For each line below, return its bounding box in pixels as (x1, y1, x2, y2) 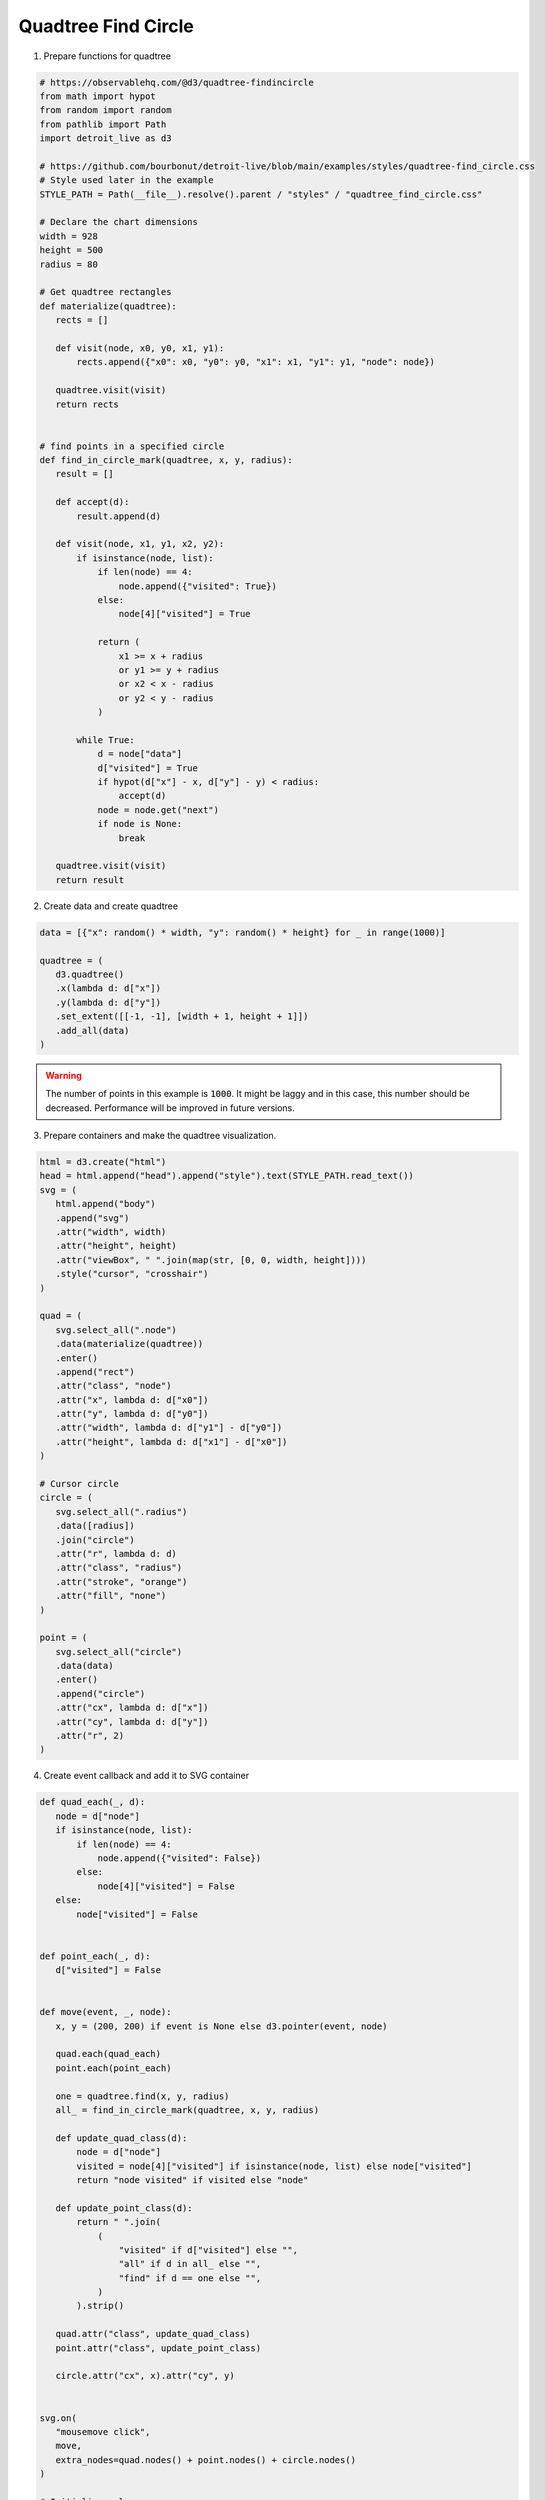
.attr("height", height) (55, 1240, 177, 1252)
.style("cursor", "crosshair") (55, 1268, 209, 1280)
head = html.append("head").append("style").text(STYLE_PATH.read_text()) (39, 1170, 415, 1182)
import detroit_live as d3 (39, 133, 172, 144)
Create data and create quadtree (43, 900, 179, 912)
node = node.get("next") (97, 804, 220, 815)
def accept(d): (55, 496, 130, 508)
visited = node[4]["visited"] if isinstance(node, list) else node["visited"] (76, 2160, 472, 2172)
